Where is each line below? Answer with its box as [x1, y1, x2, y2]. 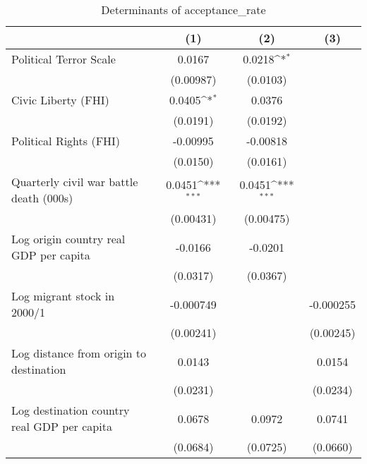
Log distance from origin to [11, 345, 147, 361]
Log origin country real [11, 231, 126, 247]
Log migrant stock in [11, 288, 115, 304]
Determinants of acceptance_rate [101, 1, 266, 18]
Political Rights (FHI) [11, 133, 121, 149]
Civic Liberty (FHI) [11, 92, 109, 108]
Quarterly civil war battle [11, 173, 138, 190]
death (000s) [11, 190, 73, 206]
